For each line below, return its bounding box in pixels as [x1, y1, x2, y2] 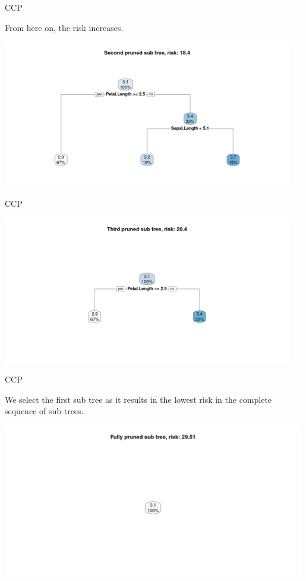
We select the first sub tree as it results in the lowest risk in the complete [5, 393, 272, 405]
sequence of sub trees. [5, 405, 84, 417]
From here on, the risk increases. [5, 21, 124, 33]
